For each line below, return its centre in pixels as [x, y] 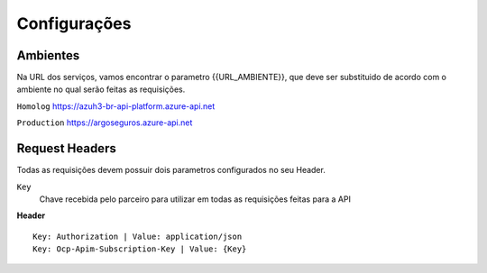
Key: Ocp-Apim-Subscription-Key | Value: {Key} [140, 249]
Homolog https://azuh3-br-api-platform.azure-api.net [116, 106]
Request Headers [66, 149]
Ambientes [48, 55]
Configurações [74, 23]
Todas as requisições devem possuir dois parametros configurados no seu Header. [171, 170]
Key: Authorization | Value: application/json [138, 236]
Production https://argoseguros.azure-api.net [105, 123]
